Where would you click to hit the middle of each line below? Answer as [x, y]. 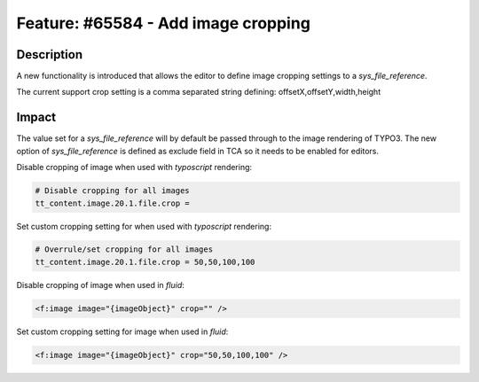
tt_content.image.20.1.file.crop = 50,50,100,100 [145, 262]
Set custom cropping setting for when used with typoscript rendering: [144, 226]
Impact [36, 117]
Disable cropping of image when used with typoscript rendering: [134, 168]
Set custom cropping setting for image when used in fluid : [122, 331]
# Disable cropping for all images [112, 191]
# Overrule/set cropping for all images [124, 249]
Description [50, 55]
